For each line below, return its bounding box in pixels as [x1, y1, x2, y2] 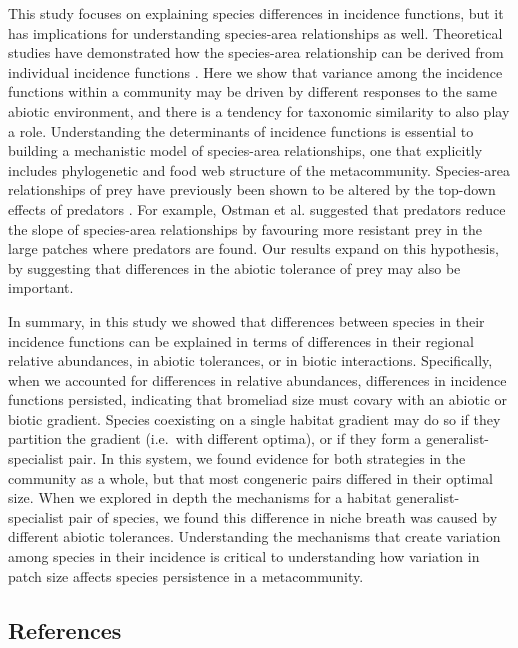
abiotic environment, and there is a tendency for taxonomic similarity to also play [8, 100, 510, 121]
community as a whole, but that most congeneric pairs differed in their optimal [8, 467, 493, 488]
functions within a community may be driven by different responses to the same [8, 81, 497, 102]
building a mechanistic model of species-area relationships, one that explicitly [8, 140, 483, 161]
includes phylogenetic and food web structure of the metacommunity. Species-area [8, 159, 511, 180]
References [8, 614, 122, 645]
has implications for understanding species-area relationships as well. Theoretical [8, 22, 503, 43]
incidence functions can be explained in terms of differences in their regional [8, 330, 474, 351]
